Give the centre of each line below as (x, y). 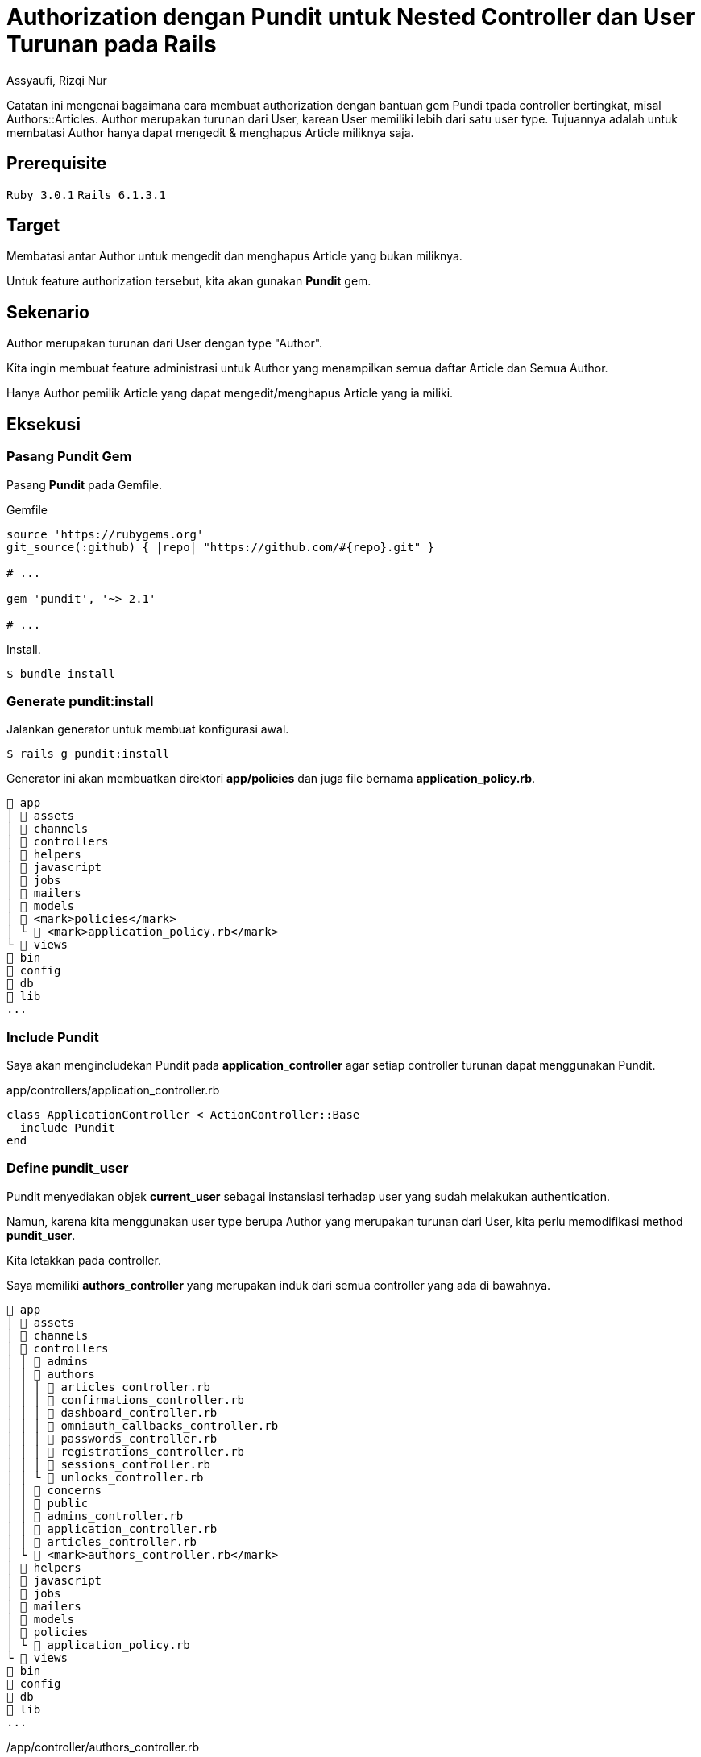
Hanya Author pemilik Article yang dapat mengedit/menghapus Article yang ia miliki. (230, 393)
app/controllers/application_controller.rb (113, 1090)
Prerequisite (57, 164)
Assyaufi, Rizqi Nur (57, 80)
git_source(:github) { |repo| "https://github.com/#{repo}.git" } (221, 547)
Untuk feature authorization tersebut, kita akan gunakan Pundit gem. (189, 281)
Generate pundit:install (80, 701)
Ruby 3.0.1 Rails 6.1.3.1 (86, 195)
